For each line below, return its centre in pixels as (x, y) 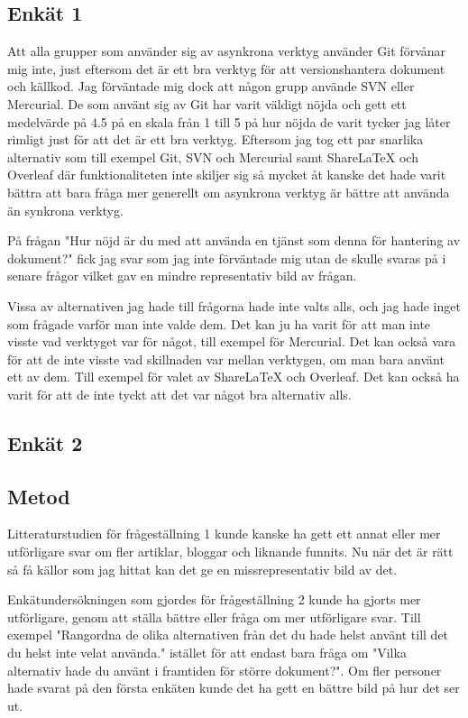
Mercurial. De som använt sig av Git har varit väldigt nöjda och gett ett (207, 103)
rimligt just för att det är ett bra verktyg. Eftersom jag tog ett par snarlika (216, 139)
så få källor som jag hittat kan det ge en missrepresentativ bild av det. (202, 569)
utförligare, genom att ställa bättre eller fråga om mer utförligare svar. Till (214, 617)
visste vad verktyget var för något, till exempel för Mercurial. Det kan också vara (232, 341)
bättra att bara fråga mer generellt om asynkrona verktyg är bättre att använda (229, 192)
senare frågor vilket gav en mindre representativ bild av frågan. (182, 276)
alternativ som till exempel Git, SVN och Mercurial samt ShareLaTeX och (213, 156)
